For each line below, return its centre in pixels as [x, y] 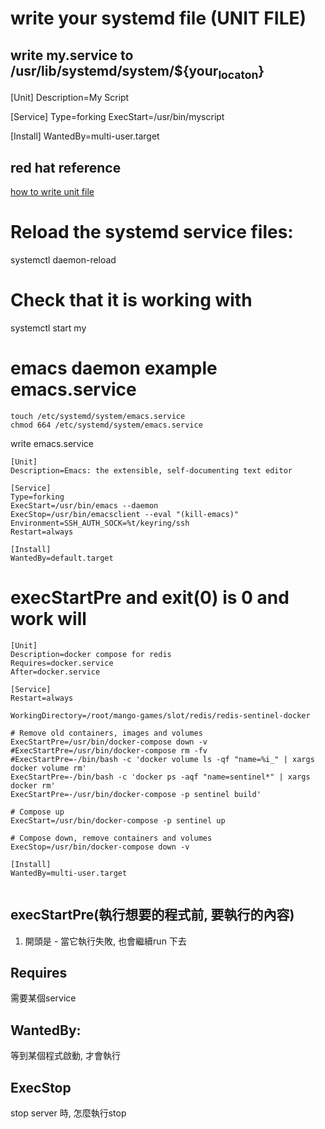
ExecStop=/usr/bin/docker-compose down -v [100, 847]
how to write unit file [52, 191]
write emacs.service [52, 443]
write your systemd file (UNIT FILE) [158, 18]
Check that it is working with [131, 300]
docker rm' [33, 785]
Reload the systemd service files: [152, 232]
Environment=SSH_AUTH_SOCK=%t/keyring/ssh [100, 523]
